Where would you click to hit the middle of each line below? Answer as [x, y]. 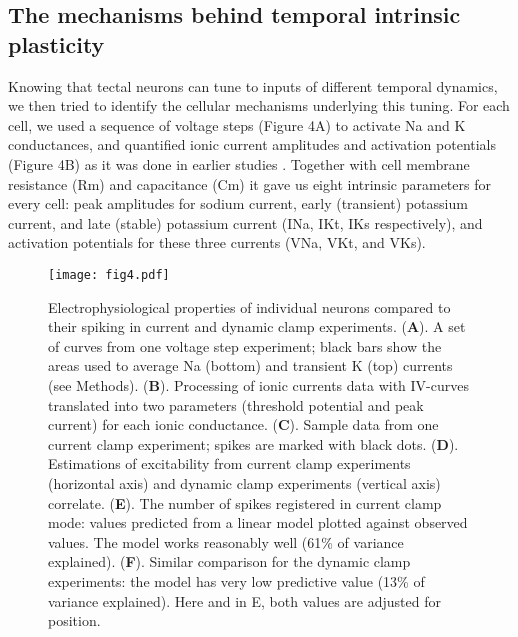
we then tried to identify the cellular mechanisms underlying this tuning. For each [259, 105]
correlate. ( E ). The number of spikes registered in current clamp [245, 502]
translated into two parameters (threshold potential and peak [236, 404]
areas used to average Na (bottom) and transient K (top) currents [250, 365]
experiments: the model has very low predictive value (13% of [236, 580]
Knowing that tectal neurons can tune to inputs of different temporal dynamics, [253, 85]
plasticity [56, 43]
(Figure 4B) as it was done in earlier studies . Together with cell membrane [239, 163]
